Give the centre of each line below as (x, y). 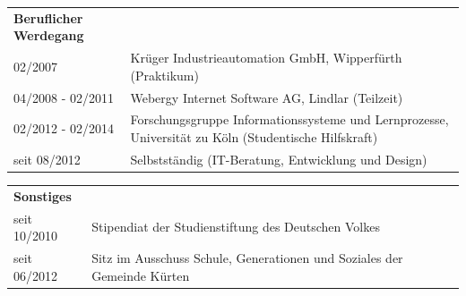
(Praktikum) (164, 75)
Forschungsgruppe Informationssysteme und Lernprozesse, (289, 119)
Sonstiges (43, 195)
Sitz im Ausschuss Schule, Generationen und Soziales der (247, 258)
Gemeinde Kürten (141, 275)
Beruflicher (48, 17)
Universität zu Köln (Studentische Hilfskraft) (254, 137)
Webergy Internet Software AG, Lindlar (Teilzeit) (267, 97)
